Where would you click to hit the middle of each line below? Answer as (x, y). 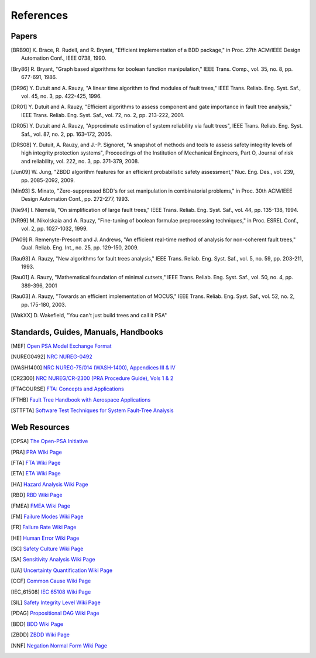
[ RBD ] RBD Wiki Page (37, 495)
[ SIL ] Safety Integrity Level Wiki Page (56, 602)
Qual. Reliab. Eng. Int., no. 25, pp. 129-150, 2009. (80, 248)
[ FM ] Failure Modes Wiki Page (47, 516)
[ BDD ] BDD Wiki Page (37, 624)
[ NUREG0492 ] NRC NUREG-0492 (52, 357)
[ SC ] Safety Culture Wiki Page (47, 549)
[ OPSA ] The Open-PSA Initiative (49, 441)
